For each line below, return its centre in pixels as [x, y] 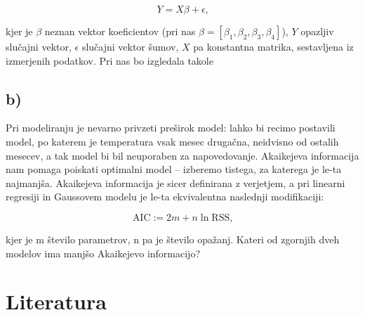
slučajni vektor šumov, [130, 46]
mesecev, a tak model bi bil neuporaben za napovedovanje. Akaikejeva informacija [182, 155]
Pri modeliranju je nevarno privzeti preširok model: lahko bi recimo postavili [171, 128]
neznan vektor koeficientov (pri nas [120, 31]
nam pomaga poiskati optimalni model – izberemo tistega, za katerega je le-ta [174, 169]
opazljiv [317, 31]
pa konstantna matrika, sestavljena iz [273, 46]
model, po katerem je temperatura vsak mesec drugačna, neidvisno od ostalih [172, 141]
